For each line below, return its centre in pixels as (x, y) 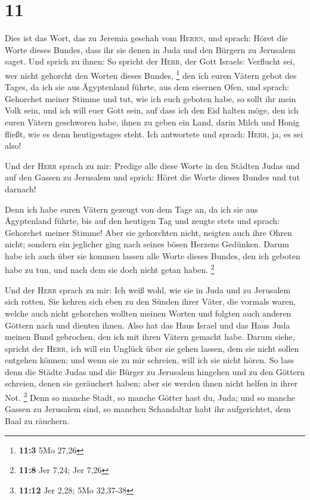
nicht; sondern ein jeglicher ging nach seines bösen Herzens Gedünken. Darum (147, 244)
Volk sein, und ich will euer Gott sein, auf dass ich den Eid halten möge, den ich (152, 110)
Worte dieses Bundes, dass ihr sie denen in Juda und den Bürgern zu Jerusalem (150, 49)
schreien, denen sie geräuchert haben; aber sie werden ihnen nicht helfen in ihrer (151, 383)
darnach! (21, 188)
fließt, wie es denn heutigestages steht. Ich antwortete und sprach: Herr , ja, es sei (154, 134)
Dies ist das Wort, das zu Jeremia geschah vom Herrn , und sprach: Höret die (146, 38)
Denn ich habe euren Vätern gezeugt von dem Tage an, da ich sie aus (131, 209)
